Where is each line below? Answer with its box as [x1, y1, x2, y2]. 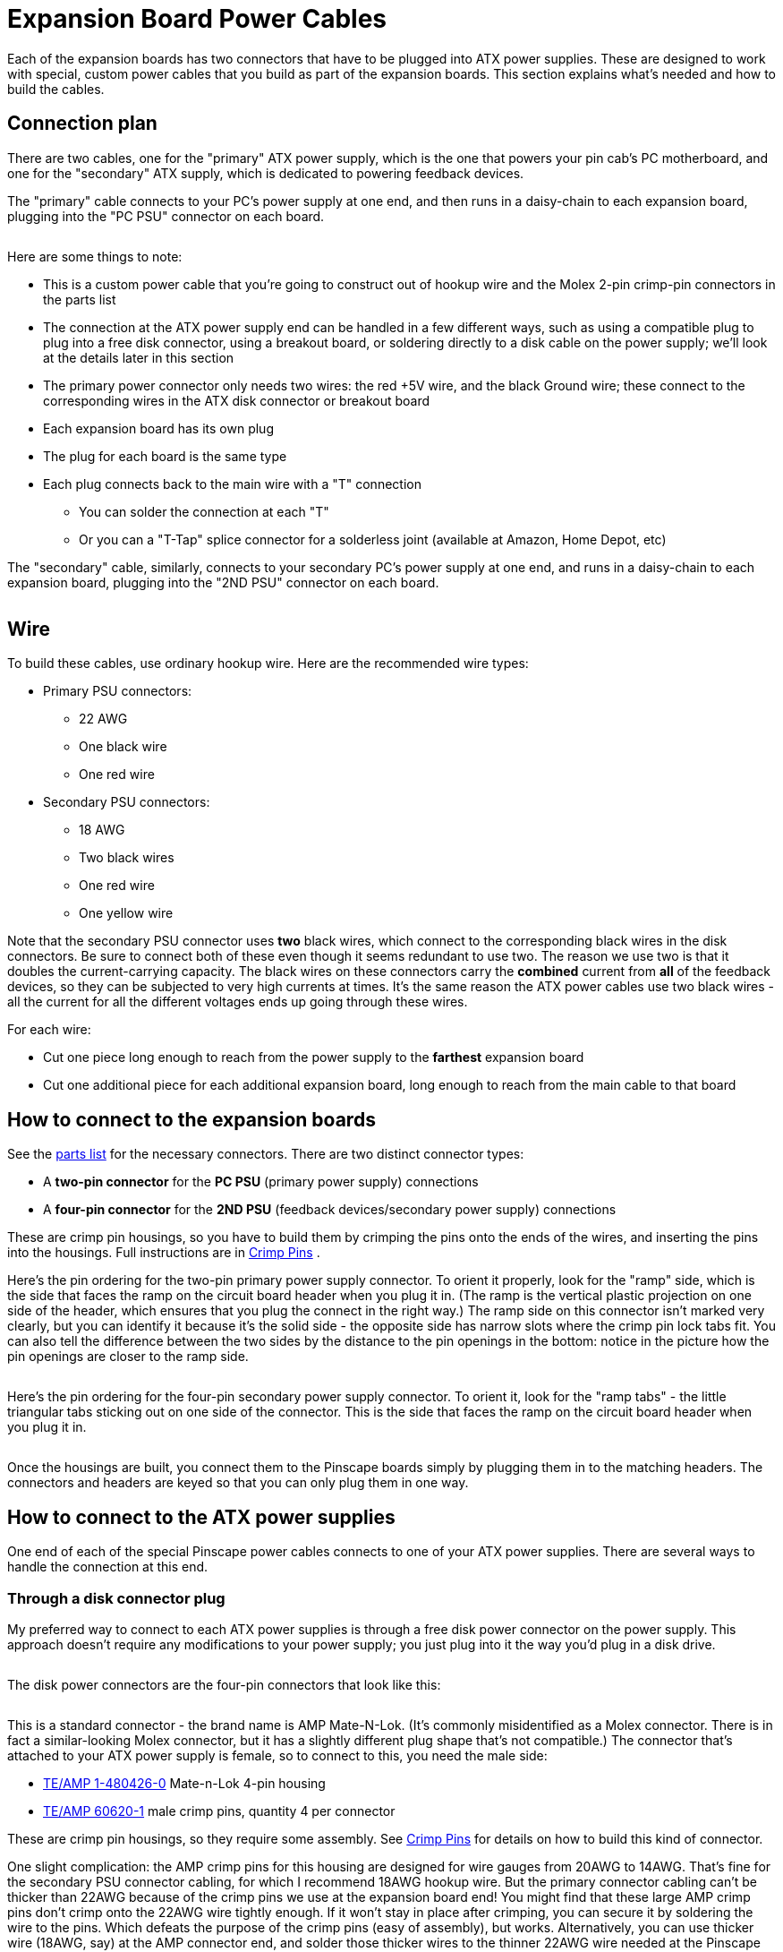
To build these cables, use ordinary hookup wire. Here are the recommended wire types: [7, 655, 529, 672]
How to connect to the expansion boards [7, 1108, 376, 1131]
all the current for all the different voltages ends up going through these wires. [7, 994, 468, 1010]
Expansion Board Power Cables [7, 4, 387, 34]
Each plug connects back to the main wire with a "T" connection [43, 475, 421, 492]
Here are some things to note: [7, 248, 183, 264]
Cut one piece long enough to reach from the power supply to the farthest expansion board [43, 1049, 584, 1066]
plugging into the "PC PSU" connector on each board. [7, 208, 325, 224]
